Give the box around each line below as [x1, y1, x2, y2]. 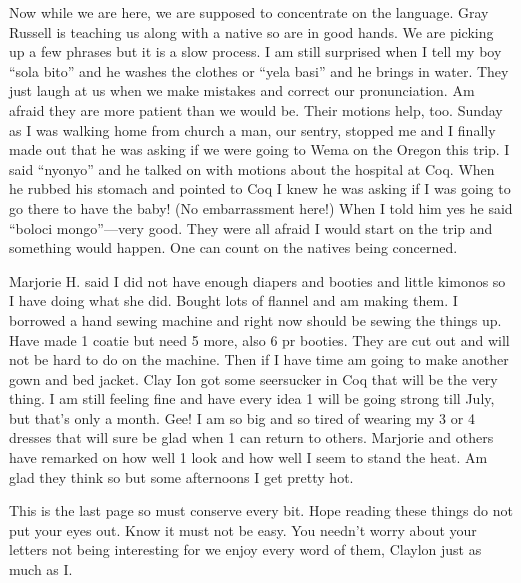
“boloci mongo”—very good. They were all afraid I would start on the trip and [9, 217, 493, 238]
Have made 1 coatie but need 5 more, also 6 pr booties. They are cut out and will [9, 329, 510, 350]
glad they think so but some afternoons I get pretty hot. [9, 466, 354, 487]
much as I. [9, 559, 73, 580]
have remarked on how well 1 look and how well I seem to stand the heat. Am [9, 447, 488, 468]
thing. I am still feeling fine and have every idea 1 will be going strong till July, [9, 388, 495, 409]
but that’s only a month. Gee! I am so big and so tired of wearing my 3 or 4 [9, 407, 475, 428]
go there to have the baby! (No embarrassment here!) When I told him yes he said [9, 197, 513, 218]
